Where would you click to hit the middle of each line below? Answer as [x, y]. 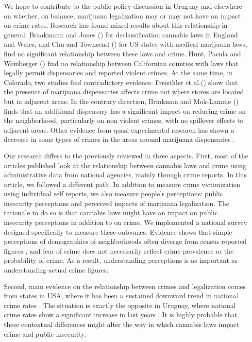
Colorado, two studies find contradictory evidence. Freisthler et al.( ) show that [121, 82]
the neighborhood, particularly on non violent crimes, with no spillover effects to [124, 120]
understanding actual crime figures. [56, 270]
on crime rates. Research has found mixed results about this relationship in [116, 25]
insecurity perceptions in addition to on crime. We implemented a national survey [126, 222]
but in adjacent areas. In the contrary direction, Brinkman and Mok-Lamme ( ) [121, 101]
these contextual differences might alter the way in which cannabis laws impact [122, 324]
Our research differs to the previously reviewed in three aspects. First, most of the [126, 155]
